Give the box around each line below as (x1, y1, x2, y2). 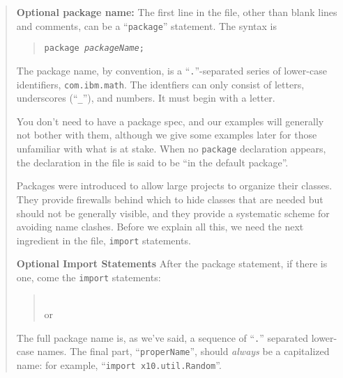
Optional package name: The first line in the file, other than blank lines (16, 5, 337, 19)
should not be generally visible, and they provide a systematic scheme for (16, 205, 330, 220)
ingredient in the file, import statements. (16, 233, 191, 247)
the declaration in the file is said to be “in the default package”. (16, 155, 289, 169)
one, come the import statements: (16, 269, 161, 284)
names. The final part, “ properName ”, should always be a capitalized (37, 344, 330, 359)
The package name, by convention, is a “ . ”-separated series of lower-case (16, 63, 327, 77)
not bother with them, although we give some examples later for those (16, 127, 317, 142)
